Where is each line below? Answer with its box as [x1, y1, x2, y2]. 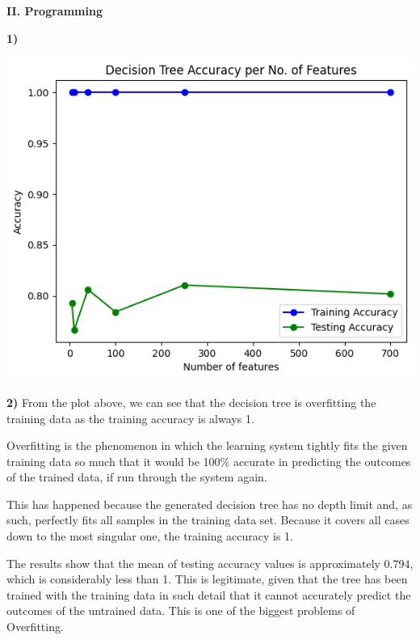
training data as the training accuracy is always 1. [6, 409, 254, 426]
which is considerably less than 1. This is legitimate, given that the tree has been [6, 570, 408, 587]
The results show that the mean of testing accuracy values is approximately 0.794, [6, 554, 414, 571]
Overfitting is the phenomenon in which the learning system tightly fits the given [6, 437, 408, 454]
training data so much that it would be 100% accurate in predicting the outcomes [6, 452, 411, 469]
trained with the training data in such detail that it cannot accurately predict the [6, 586, 411, 603]
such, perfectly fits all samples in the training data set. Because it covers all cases [6, 511, 409, 528]
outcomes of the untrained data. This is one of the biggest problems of [6, 602, 355, 619]
